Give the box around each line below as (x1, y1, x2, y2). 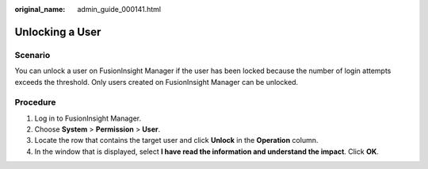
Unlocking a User (14, 25, 101, 39)
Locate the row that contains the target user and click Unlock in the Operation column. (34, 136, 319, 145)
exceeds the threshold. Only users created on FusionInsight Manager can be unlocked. (14, 77, 299, 86)
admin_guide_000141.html (77, 5, 162, 13)
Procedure (14, 97, 56, 108)
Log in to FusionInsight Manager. (34, 113, 142, 123)
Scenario (14, 49, 51, 60)
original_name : (14, 5, 66, 13)
